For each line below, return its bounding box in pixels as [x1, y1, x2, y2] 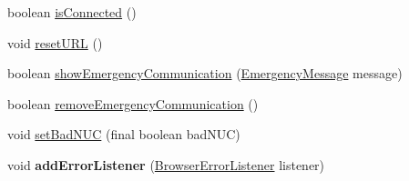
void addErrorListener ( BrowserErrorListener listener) [7, 155, 325, 174]
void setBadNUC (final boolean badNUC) [7, 125, 240, 144]
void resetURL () [7, 33, 103, 52]
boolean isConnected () [7, 3, 137, 21]
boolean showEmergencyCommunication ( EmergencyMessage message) [7, 64, 403, 83]
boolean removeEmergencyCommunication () [7, 94, 259, 113]
